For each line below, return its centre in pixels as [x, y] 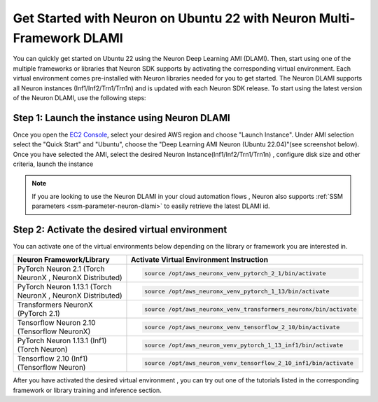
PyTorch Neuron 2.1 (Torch [61, 269]
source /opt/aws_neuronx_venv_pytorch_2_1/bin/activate [235, 273]
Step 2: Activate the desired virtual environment [120, 229]
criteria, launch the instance [53, 164]
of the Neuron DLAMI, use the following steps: [79, 97]
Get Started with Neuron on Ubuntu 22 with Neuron [164, 18]
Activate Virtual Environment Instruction [199, 260]
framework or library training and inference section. [87, 390]
